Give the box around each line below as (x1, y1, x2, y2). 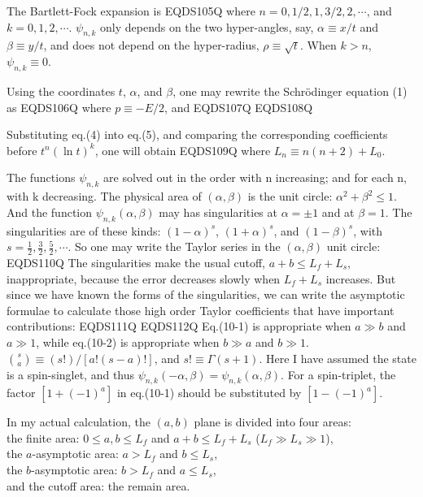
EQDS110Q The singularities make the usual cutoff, (7, 253, 265, 270)
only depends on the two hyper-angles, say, (100, 18, 314, 35)
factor (7, 384, 36, 401)
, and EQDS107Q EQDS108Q (164, 98, 313, 115)
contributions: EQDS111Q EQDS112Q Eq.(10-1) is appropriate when (7, 318, 351, 335)
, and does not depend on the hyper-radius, (43, 37, 259, 54)
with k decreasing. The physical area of (7, 188, 202, 205)
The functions (7, 169, 76, 186)
